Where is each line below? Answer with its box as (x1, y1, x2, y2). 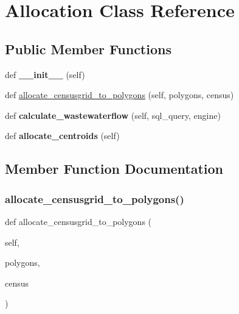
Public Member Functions (5, 39, 171, 58)
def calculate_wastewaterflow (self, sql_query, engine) (5, 109, 221, 121)
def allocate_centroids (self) (5, 129, 120, 142)
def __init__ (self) (5, 68, 85, 80)
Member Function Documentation (5, 159, 224, 178)
